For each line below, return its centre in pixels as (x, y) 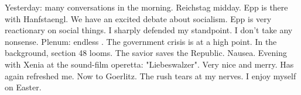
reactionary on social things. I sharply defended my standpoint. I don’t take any (149, 30)
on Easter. (23, 87)
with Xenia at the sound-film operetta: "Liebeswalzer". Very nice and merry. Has (149, 64)
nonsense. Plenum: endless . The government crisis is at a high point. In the (141, 41)
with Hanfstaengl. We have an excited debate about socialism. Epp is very (138, 18)
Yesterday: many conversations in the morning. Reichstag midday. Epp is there (146, 7)
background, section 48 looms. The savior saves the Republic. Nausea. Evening (146, 53)
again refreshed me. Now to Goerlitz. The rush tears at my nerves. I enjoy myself (150, 75)
